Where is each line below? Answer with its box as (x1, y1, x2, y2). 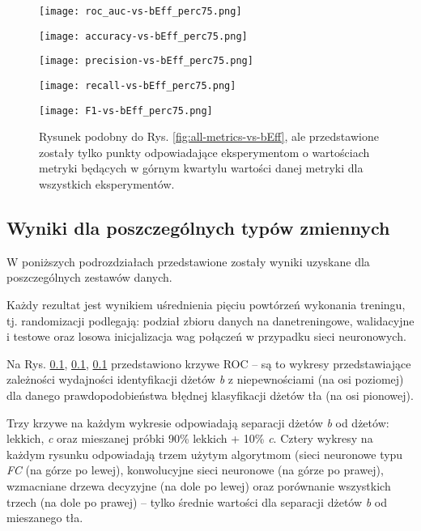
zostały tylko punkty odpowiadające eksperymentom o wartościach (39, 143, 370, 160)
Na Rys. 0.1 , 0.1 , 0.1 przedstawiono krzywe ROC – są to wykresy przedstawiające (6, 355, 411, 372)
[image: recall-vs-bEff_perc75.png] (39, 79, 236, 91)
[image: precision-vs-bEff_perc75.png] (39, 55, 253, 67)
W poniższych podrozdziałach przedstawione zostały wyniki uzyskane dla (6, 253, 370, 270)
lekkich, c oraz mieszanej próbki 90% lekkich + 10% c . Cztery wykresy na (6, 430, 373, 447)
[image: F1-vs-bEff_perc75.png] (39, 104, 213, 117)
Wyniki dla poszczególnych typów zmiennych (6, 215, 390, 240)
